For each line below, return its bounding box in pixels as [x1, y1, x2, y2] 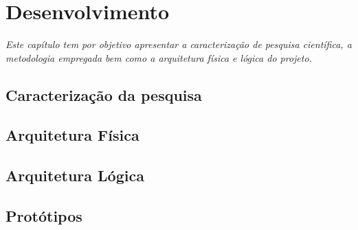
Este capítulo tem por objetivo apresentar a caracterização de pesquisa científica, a [5, 37, 352, 51]
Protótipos [5, 205, 82, 227]
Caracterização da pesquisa [5, 84, 202, 105]
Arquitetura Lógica [5, 165, 144, 186]
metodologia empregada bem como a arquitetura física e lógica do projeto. [5, 50, 312, 65]
